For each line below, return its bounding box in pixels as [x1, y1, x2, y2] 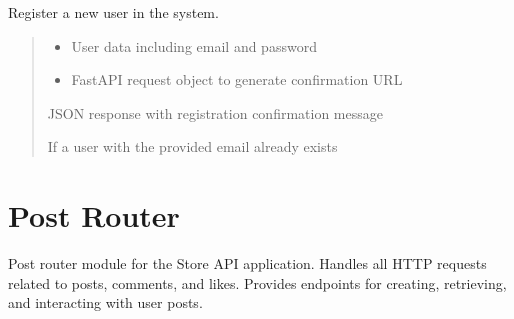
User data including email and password [71, 35, 317, 56]
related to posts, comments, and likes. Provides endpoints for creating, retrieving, [8, 272, 507, 293]
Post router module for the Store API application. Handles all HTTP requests [8, 253, 487, 274]
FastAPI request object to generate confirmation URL [71, 69, 403, 90]
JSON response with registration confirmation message [47, 102, 383, 123]
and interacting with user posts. [8, 292, 203, 313]
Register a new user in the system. [8, 2, 219, 22]
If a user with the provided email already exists [47, 136, 338, 157]
